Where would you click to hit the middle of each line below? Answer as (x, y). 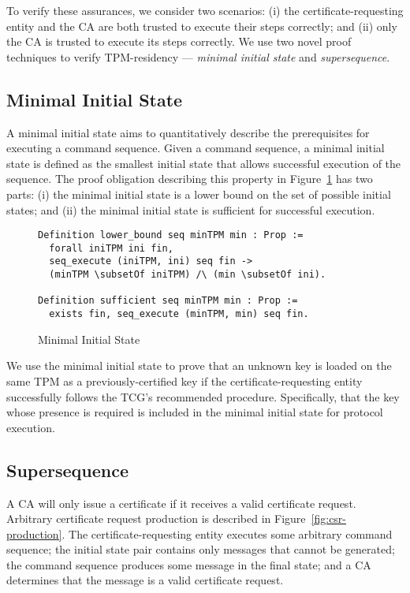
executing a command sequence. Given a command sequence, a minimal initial (196, 148)
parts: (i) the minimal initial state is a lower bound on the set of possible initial (199, 194)
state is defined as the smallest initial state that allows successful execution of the (204, 163)
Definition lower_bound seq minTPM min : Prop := (171, 235)
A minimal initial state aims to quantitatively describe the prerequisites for (188, 132)
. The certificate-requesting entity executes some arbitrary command (227, 533)
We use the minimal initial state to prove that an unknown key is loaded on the (199, 365)
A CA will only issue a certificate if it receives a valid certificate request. (181, 503)
